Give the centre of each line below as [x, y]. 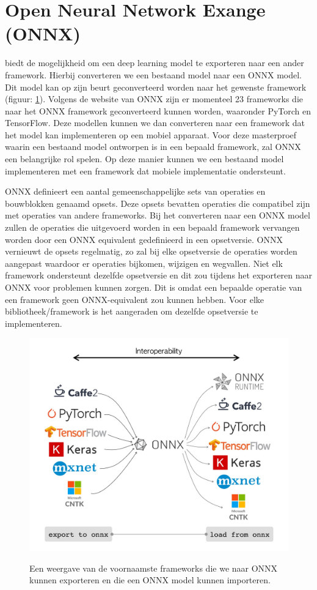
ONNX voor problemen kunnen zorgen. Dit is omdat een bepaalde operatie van [154, 287]
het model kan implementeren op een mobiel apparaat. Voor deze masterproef [151, 134]
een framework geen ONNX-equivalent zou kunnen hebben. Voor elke [135, 299]
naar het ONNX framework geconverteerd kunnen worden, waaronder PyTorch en [158, 110]
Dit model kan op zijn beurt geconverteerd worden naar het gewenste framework [156, 87]
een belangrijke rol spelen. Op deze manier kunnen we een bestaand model [144, 159]
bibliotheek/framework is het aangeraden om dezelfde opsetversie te [132, 311]
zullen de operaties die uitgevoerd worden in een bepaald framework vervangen [152, 227]
